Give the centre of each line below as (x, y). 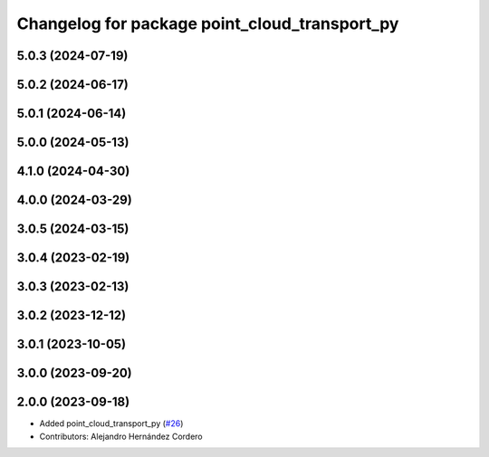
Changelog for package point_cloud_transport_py (208, 24)
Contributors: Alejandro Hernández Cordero (121, 436)
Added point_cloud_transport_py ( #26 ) (111, 424)
